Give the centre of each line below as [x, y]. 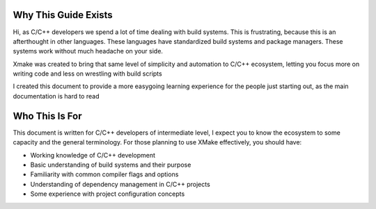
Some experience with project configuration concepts [108, 194]
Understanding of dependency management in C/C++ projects [120, 184]
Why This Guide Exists [63, 15]
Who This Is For [48, 116]
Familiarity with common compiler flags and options [104, 174]
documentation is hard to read [56, 96]
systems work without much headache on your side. [88, 51]
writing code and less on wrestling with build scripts [88, 74]
